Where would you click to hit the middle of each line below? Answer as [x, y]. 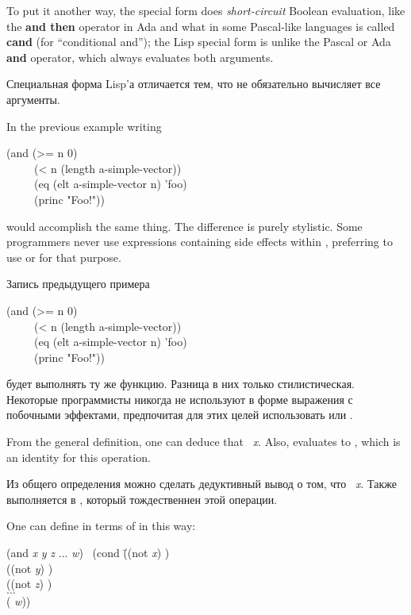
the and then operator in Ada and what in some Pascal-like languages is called [201, 26]
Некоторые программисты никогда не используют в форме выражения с [180, 399]
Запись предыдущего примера [78, 284]
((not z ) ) [29, 584]
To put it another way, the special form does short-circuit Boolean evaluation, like [206, 10]
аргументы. [33, 99]
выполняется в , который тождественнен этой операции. [142, 499]
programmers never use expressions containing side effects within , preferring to [200, 242]
